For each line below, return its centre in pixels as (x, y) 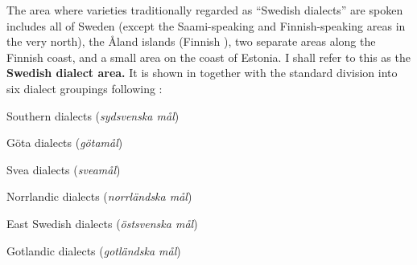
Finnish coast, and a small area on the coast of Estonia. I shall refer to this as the (208, 57)
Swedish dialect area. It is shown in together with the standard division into (202, 73)
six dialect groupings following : (85, 88)
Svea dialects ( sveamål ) (64, 169)
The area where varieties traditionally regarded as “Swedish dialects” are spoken (205, 10)
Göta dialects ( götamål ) (65, 143)
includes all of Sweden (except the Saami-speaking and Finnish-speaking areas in (206, 25)
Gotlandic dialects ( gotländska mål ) (94, 250)
